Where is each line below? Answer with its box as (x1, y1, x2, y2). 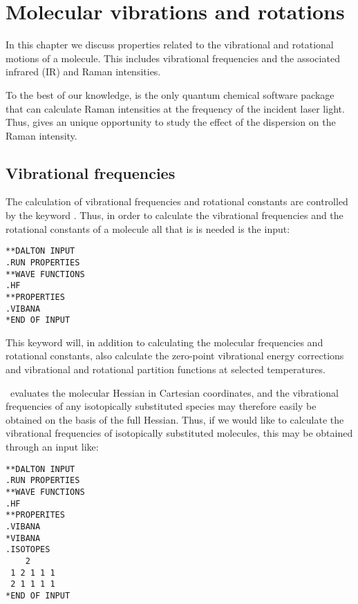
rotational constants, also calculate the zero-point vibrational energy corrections (6, 348, 344, 363)
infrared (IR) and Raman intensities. (6, 64, 161, 79)
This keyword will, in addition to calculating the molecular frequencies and (6, 334, 323, 349)
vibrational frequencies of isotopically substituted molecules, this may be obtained (6, 426, 353, 440)
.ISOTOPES (6, 545, 50, 555)
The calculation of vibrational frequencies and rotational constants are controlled (6, 194, 348, 209)
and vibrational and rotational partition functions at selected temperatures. (6, 362, 326, 377)
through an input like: (6, 440, 99, 454)
